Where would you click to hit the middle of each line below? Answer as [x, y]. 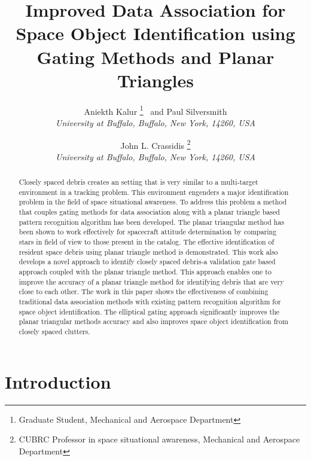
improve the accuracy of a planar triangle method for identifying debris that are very [151, 281]
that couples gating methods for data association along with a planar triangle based [149, 212]
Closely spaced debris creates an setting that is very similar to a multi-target [138, 182]
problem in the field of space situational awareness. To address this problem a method [153, 202]
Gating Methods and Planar [155, 57]
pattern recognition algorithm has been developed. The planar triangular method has [152, 222]
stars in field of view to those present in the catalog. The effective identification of [147, 242]
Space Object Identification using [155, 33]
